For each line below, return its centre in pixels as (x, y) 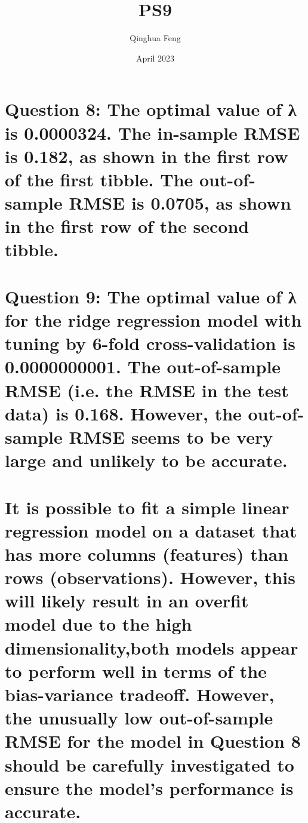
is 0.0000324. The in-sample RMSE (153, 132)
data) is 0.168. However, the (123, 413)
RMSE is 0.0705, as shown (180, 203)
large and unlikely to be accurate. (146, 460)
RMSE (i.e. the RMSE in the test (147, 390)
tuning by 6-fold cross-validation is (150, 343)
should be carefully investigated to (150, 764)
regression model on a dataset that (151, 530)
